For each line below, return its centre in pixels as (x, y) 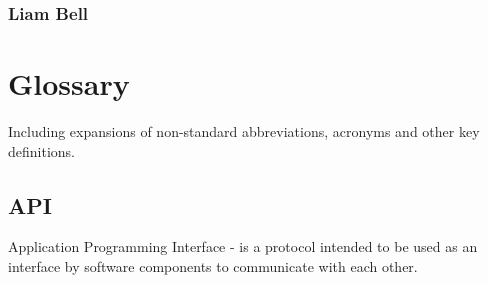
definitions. (41, 150)
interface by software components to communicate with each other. (213, 265)
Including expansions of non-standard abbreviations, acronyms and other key (244, 130)
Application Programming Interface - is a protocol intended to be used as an (243, 246)
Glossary (69, 83)
